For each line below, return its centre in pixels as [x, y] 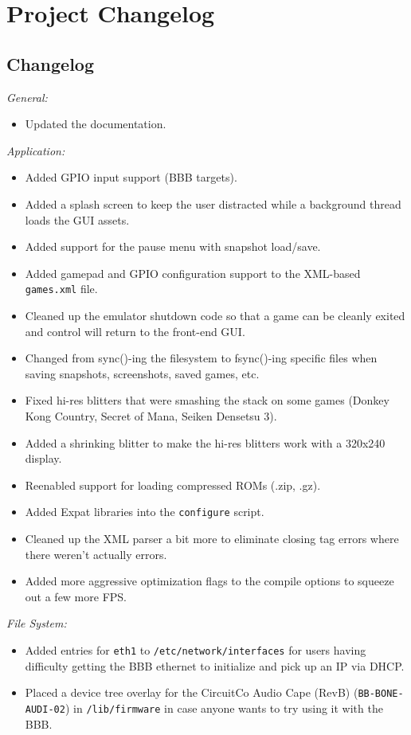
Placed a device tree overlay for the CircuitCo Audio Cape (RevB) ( [192, 692]
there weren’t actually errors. [96, 554]
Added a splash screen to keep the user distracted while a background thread [213, 203]
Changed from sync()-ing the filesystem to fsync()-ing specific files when [201, 358]
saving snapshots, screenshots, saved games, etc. [142, 373]
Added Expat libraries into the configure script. [145, 512]
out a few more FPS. [76, 596]
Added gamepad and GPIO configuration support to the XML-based [193, 273]
